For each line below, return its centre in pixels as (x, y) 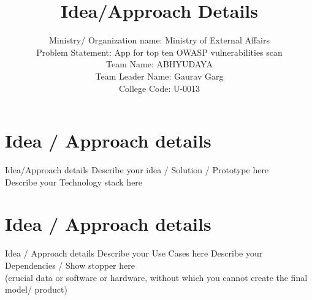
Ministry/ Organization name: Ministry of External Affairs (159, 40)
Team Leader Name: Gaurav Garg (159, 76)
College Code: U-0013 (159, 88)
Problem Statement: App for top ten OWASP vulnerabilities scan (159, 52)
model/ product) (36, 289)
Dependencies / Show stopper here (70, 265)
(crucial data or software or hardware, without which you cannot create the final (156, 277)
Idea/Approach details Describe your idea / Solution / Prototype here (137, 170)
